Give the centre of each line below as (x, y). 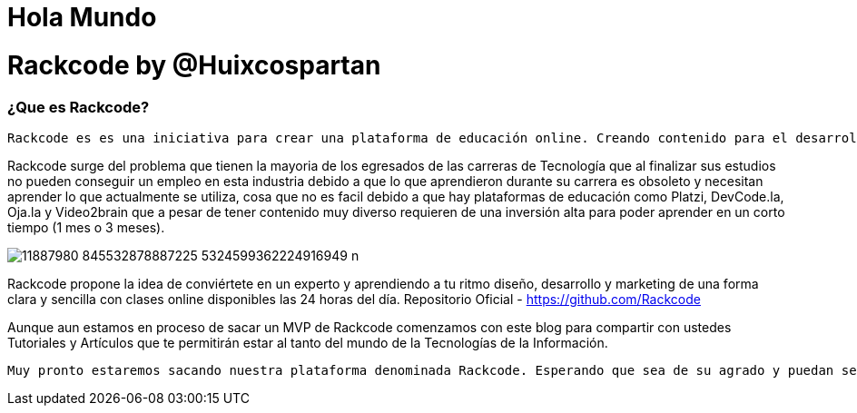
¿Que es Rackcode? (79, 107)
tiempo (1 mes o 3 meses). (86, 227)
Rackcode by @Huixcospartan (194, 65)
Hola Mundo (82, 17)
